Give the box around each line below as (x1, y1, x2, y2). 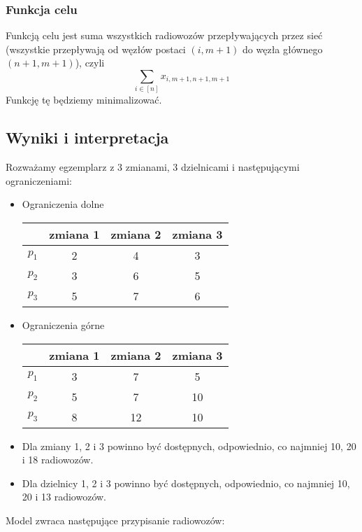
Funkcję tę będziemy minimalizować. (6, 92, 162, 107)
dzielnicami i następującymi (181, 160, 300, 174)
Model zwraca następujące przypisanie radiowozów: (6, 512, 225, 527)
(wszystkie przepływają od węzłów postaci (6, 41, 186, 56)
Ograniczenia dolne (22, 197, 104, 211)
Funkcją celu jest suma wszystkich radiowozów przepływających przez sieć (6, 28, 323, 43)
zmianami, (125, 160, 170, 174)
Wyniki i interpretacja (6, 127, 169, 148)
